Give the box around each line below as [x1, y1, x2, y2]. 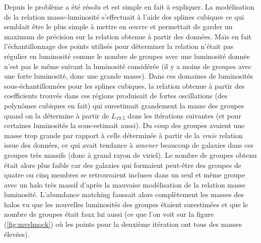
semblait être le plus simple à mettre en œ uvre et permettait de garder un [4, 21, 233, 32]
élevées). [4, 228, 30, 239]
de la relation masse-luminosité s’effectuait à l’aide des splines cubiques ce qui [4, 11, 244, 22]
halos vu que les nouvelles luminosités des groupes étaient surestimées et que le [4, 199, 248, 209]
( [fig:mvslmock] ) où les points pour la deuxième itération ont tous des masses [4, 219, 242, 229]
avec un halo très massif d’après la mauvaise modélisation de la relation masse [4, 179, 246, 190]
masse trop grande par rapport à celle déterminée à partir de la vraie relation [4, 130, 243, 140]
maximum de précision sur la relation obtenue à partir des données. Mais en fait [4, 31, 251, 41]
